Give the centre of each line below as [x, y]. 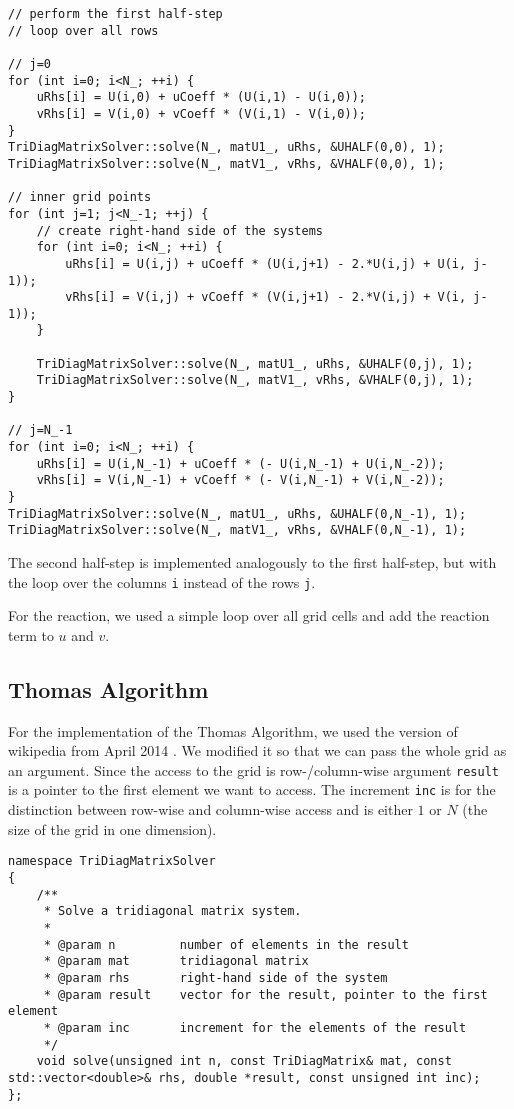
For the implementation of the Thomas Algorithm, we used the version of [233, 730]
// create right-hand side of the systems [179, 230]
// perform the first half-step [115, 14]
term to [31, 634]
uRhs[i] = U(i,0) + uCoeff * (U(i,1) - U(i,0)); [201, 97]
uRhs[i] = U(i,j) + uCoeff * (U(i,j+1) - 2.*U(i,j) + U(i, [266, 263]
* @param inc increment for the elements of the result [255, 1027]
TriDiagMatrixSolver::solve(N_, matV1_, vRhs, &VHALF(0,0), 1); [226, 163]
